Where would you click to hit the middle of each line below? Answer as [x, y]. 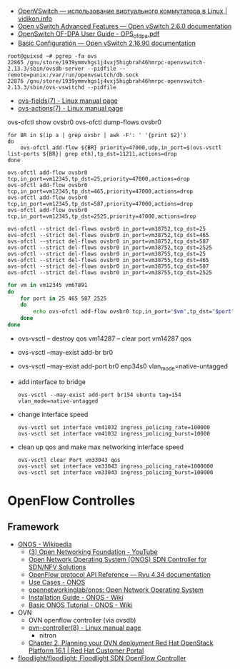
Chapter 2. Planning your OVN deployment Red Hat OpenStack [121, 643]
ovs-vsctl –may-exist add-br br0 [65, 352]
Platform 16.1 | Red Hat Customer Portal [86, 650]
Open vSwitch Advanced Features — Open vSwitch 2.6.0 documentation [125, 26]
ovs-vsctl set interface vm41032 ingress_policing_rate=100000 [114, 427]
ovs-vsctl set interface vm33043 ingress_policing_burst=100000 [115, 472]
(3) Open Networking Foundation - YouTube [93, 552]
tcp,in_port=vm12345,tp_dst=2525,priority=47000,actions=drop [102, 216]
